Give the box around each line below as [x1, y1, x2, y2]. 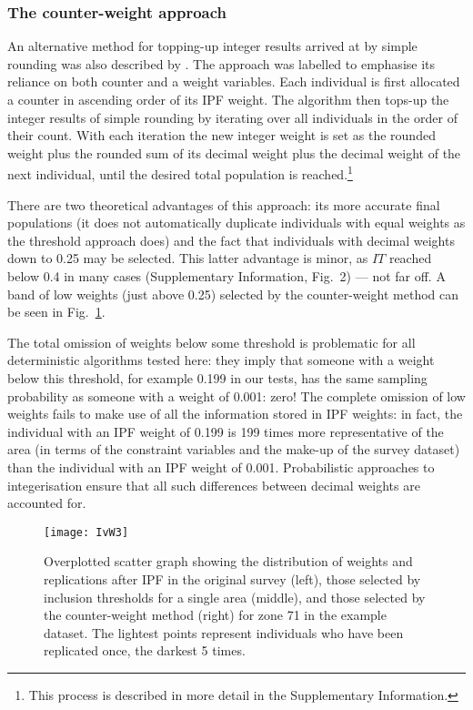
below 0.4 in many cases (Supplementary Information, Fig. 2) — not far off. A [7, 267, 446, 285]
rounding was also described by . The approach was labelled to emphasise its [7, 54, 436, 73]
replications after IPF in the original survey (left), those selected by [44, 569, 421, 588]
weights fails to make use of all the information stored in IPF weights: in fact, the [7, 404, 463, 423]
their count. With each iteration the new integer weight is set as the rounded [7, 126, 436, 145]
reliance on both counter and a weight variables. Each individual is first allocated [7, 72, 460, 91]
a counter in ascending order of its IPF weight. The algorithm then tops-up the [7, 90, 449, 108]
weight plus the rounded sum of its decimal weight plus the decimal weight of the [7, 143, 461, 162]
